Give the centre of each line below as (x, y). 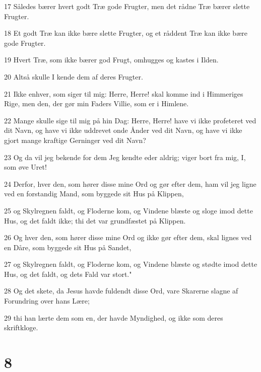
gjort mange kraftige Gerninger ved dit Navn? (75, 140)
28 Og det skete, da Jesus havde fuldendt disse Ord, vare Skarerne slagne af (121, 291)
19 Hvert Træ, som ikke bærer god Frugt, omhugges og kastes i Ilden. (111, 60)
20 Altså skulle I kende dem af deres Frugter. (74, 76)
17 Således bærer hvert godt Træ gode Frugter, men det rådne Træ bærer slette (127, 6)
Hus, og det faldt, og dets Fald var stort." (68, 274)
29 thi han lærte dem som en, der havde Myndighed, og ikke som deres (114, 317)
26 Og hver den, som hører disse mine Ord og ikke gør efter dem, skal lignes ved (128, 237)
